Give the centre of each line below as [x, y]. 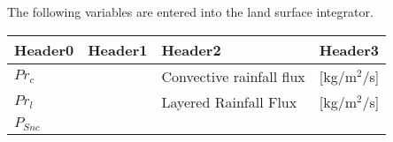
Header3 [349, 49]
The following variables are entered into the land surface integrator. [190, 11]
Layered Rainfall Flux [229, 101]
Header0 [44, 49]
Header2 [191, 49]
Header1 [118, 49]
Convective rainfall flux [233, 76]
